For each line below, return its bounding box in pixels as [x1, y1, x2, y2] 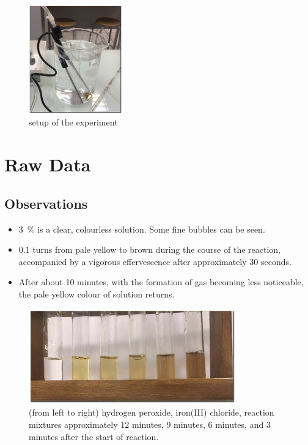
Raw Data [4, 152, 91, 177]
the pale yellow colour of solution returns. [18, 287, 175, 300]
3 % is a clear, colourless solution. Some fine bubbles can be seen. [18, 222, 265, 235]
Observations [4, 193, 88, 212]
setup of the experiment [29, 116, 118, 129]
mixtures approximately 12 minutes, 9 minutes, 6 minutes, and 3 [29, 418, 271, 431]
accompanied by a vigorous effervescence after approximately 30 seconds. [18, 255, 291, 267]
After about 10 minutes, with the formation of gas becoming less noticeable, [18, 275, 304, 288]
